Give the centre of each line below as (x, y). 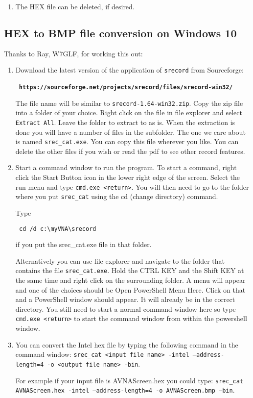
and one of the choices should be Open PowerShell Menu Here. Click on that (130, 289)
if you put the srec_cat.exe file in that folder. (83, 244)
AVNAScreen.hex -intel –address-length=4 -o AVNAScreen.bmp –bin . (125, 390)
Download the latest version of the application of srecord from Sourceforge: (129, 70)
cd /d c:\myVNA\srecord (57, 229)
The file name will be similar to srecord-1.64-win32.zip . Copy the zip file (129, 103)
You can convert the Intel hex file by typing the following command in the (127, 344)
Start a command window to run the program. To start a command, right (126, 167)
